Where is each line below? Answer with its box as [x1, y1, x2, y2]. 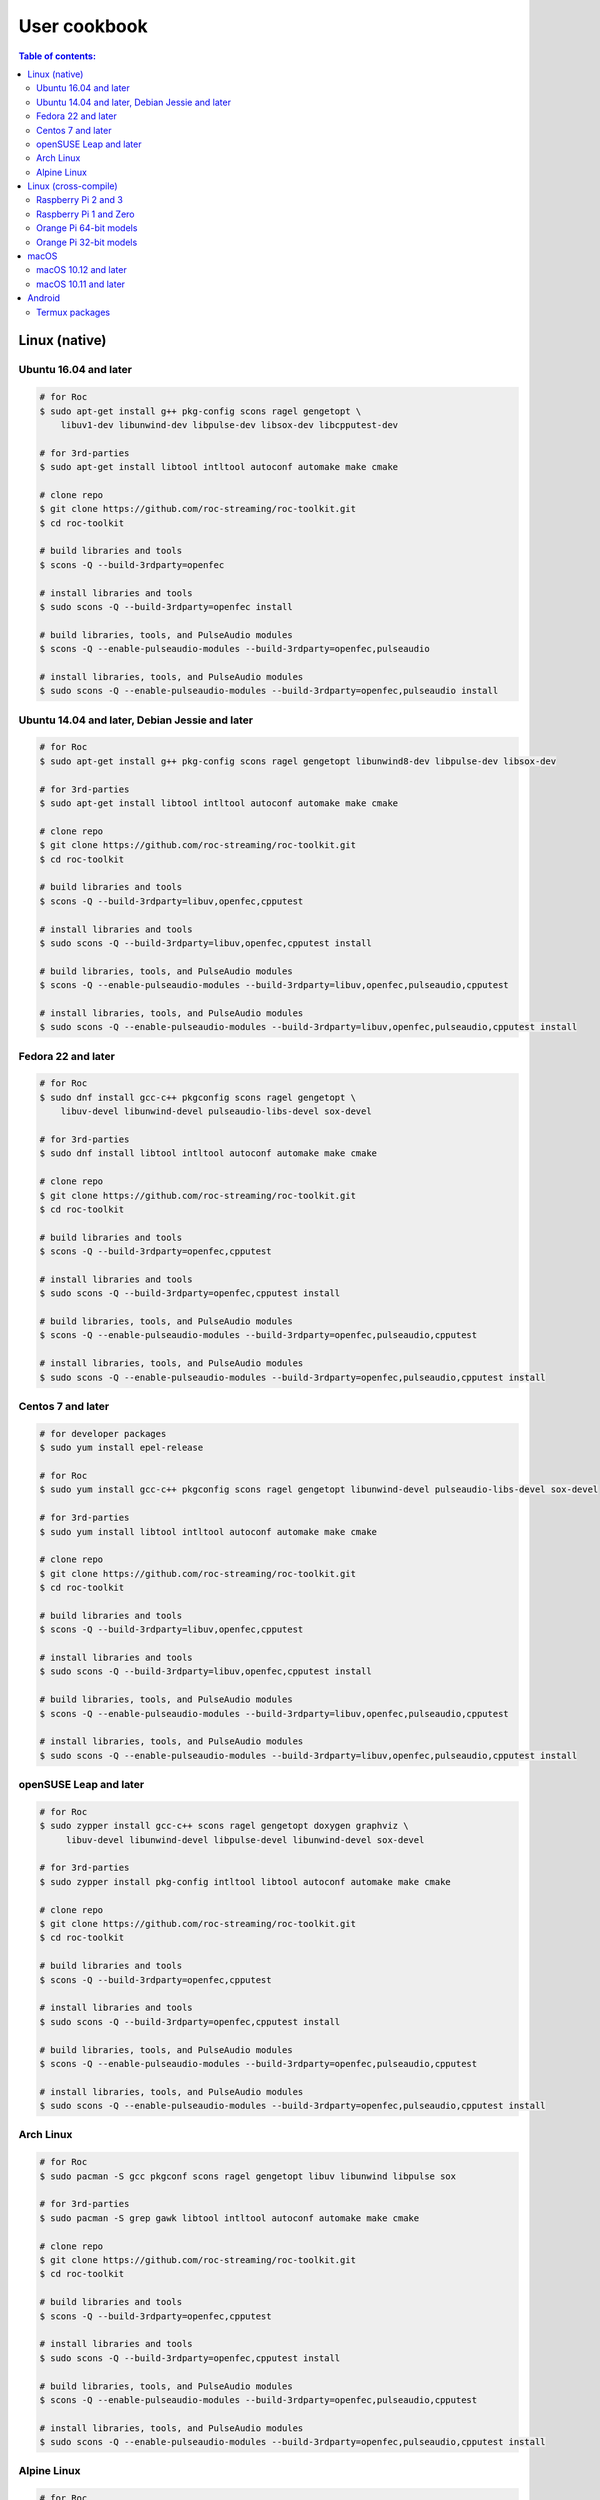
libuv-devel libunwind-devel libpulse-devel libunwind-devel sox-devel [65, 1834, 425, 1845]
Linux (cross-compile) [27, 180, 119, 192]
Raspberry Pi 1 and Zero [36, 208, 135, 220]
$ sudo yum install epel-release [39, 1442, 204, 1454]
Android [27, 292, 60, 304]
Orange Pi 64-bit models [36, 222, 138, 234]
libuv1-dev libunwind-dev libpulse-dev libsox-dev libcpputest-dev [60, 419, 399, 430]
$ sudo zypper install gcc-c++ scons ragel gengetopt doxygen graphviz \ [39, 1820, 409, 1832]
